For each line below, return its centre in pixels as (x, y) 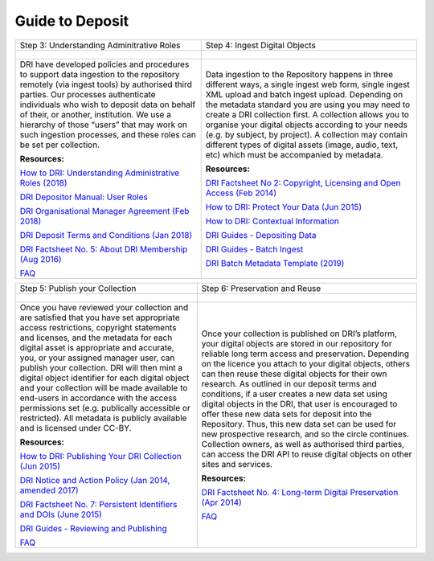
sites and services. (237, 464)
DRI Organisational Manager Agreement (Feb (104, 211)
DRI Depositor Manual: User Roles (84, 197)
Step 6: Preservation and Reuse (261, 288)
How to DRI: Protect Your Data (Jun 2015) (284, 207)
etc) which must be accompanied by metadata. (294, 154)
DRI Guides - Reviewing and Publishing (94, 528)
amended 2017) (49, 490)
